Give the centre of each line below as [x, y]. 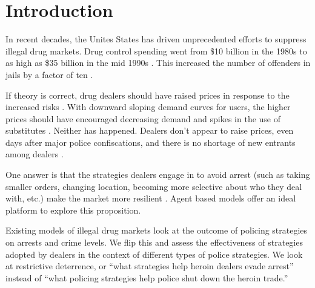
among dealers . [35, 154]
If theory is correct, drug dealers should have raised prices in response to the [148, 95]
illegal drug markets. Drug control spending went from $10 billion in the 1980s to [156, 51]
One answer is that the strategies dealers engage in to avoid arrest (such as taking [158, 175]
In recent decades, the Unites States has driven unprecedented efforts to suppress [156, 39]
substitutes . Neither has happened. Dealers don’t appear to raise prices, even [150, 130]
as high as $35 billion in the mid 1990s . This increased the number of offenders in [158, 63]
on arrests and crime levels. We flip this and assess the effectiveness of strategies [154, 242]
